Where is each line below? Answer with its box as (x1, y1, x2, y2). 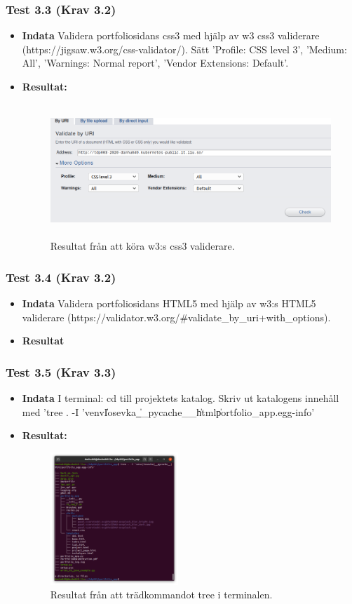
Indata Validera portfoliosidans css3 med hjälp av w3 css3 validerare (22, 28, 320, 43)
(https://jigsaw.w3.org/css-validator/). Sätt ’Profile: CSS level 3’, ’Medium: (22, 41, 347, 56)
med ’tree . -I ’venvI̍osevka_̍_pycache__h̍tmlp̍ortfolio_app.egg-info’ (22, 404, 315, 419)
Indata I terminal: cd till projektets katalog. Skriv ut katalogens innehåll (22, 390, 339, 405)
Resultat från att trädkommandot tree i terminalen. (50, 587, 273, 602)
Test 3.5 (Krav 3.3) (6, 363, 116, 380)
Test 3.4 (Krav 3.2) (6, 268, 116, 286)
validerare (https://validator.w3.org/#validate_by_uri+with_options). (22, 309, 331, 324)
